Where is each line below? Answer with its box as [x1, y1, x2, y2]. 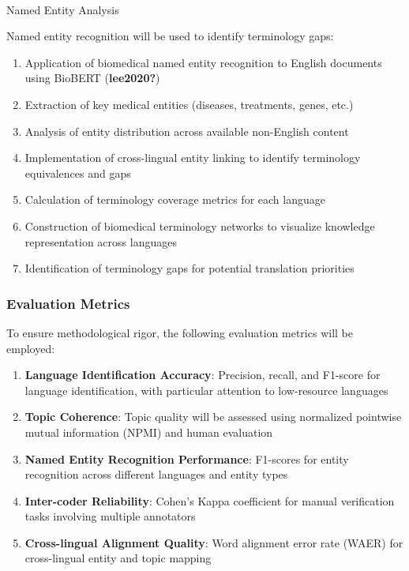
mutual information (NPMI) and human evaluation [24, 423, 273, 440]
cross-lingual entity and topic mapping [24, 550, 212, 566]
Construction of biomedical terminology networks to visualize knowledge [24, 217, 375, 234]
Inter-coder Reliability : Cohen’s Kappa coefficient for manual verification [24, 492, 395, 509]
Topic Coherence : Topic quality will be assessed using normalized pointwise [24, 408, 402, 425]
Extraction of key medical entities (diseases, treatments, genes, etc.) [24, 96, 354, 112]
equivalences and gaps [24, 164, 131, 181]
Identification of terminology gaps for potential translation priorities [24, 260, 355, 276]
